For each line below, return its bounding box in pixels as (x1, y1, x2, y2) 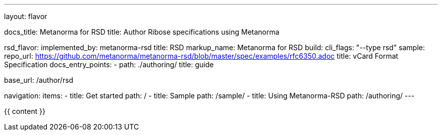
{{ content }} (4, 107, 45, 115)
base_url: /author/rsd (4, 76, 74, 84)
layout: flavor (4, 12, 47, 21)
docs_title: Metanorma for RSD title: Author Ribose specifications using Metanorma (4, 28, 280, 36)
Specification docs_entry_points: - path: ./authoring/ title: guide (4, 60, 214, 69)
